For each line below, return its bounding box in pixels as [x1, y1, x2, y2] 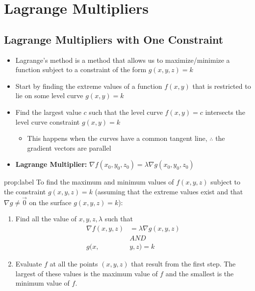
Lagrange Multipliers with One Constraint [4, 31, 224, 47]
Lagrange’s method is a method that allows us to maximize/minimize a [15, 54, 230, 65]
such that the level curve [89, 106, 163, 117]
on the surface [29, 197, 72, 207]
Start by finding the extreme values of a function [15, 80, 162, 91]
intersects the [205, 106, 245, 117]
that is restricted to [192, 80, 251, 91]
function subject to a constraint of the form [15, 64, 147, 75]
